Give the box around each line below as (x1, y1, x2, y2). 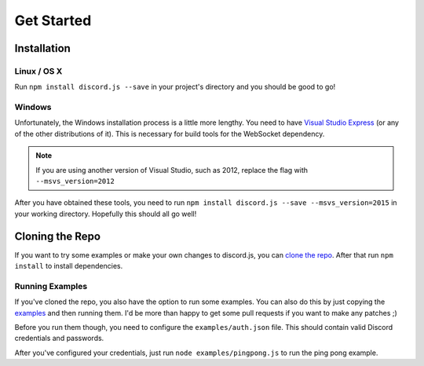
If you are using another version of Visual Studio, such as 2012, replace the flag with (35, 165, 309, 174)
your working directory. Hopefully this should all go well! (14, 209, 197, 218)
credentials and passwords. (14, 334, 104, 343)
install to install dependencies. (14, 262, 123, 271)
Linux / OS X (14, 65, 63, 76)
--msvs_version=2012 (35, 177, 115, 186)
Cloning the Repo (14, 229, 101, 243)
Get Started (14, 12, 92, 29)
